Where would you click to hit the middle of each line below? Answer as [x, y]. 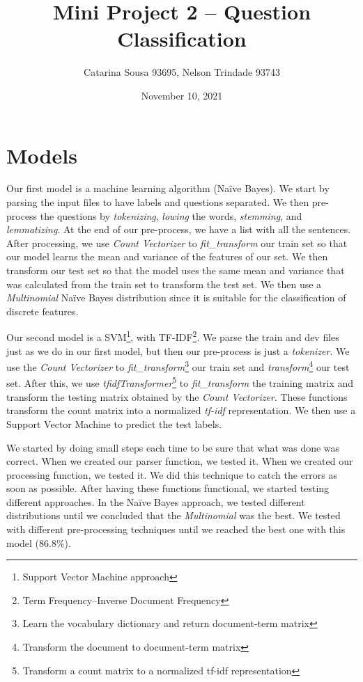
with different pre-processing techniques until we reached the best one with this [176, 529]
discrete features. [43, 311]
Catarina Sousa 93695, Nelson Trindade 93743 [182, 72]
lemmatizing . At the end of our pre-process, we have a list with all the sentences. [179, 229]
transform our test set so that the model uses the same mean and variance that [176, 270]
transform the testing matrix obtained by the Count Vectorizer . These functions [177, 396]
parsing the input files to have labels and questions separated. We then [158, 202]
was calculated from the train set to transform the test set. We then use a [164, 284]
